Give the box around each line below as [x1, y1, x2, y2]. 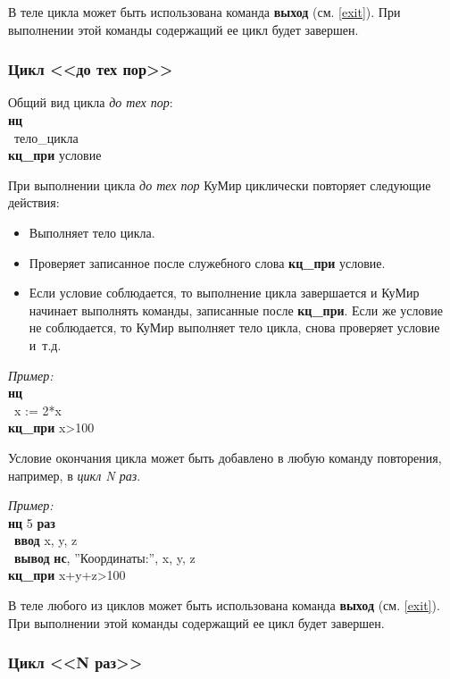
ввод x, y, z [14, 531, 78, 549]
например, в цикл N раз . [8, 465, 141, 484]
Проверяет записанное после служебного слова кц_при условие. [29, 253, 386, 272]
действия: [8, 193, 60, 212]
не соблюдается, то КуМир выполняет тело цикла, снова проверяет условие [29, 318, 440, 337]
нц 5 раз [8, 513, 55, 532]
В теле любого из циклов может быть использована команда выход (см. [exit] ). [8, 596, 440, 615]
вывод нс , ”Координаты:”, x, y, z [14, 548, 196, 566]
